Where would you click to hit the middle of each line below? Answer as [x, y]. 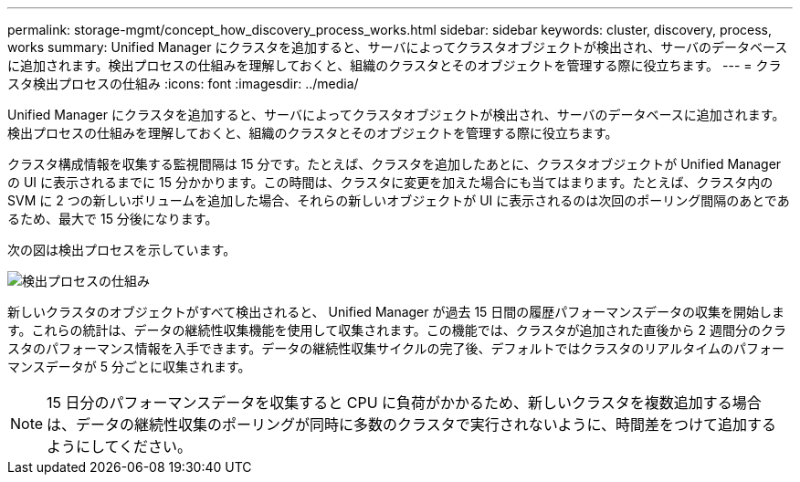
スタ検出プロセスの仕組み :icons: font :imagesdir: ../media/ [183, 84]
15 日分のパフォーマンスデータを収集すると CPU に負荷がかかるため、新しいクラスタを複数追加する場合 [404, 403]
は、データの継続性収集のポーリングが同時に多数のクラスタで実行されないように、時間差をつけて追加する [411, 424]
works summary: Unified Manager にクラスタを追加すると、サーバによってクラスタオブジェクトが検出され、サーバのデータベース [398, 47]
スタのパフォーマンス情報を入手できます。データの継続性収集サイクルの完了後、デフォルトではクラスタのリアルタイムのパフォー [396, 348]
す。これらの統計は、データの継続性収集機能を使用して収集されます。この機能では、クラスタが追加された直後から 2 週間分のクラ [397, 330]
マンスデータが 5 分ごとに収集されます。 [129, 367]
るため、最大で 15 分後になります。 [113, 219]
